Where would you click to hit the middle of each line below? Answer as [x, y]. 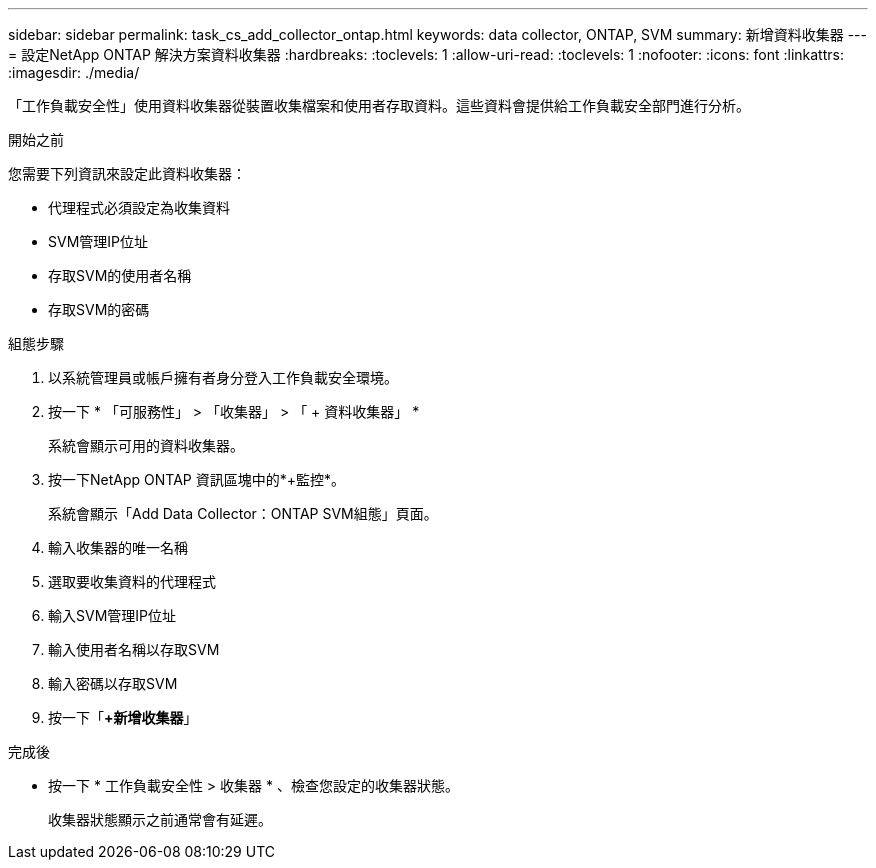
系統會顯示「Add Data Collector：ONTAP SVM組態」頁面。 [243, 513]
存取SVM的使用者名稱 [120, 275]
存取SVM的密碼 [99, 309]
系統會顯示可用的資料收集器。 [146, 445]
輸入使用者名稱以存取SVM [134, 649]
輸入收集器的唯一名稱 [118, 547]
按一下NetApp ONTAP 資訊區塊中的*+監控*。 [196, 479]
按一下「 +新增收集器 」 [123, 717]
